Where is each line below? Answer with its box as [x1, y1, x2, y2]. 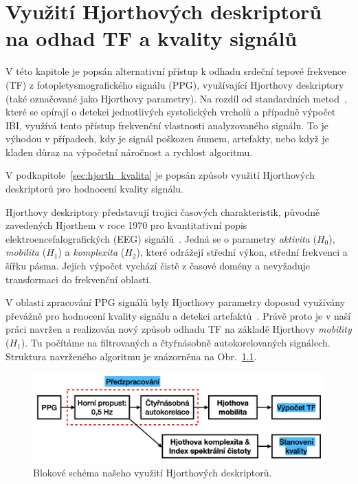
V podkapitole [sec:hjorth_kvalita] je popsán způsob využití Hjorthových [5, 168, 315, 182]
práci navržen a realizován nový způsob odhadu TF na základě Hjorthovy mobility [5, 322, 352, 336]
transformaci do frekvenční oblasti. [5, 272, 152, 286]
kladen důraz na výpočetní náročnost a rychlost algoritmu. [5, 144, 253, 159]
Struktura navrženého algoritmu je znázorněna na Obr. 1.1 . [5, 349, 257, 363]
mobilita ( [5, 245, 47, 259]
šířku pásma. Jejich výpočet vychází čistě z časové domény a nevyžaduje [5, 258, 311, 273]
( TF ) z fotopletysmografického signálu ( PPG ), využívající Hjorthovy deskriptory [5, 77, 344, 91]
